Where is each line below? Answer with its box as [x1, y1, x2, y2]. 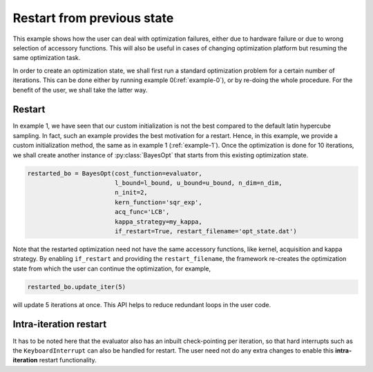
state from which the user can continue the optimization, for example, [12, 264, 211, 273]
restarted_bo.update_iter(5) [27, 283, 126, 291]
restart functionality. [39, 356, 97, 364]
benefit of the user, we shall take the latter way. [12, 86, 148, 94]
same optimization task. [12, 54, 81, 62]
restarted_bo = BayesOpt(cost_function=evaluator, [27, 169, 203, 177]
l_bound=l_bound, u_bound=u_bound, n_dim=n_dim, [114, 179, 283, 186]
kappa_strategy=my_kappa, [114, 217, 203, 226]
